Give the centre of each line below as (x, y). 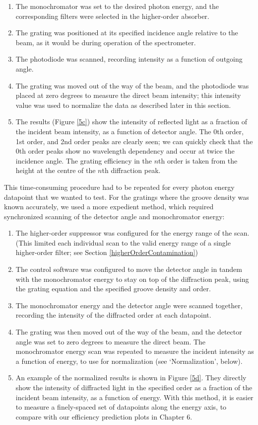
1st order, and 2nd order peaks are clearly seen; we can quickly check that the (134, 141)
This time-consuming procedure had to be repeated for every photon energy (119, 187)
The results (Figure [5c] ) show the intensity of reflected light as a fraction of (131, 122)
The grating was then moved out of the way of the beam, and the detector (129, 332)
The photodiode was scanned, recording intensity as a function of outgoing (129, 59)
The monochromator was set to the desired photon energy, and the (117, 6)
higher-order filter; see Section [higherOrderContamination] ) (107, 252)
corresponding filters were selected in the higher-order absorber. (112, 16)
